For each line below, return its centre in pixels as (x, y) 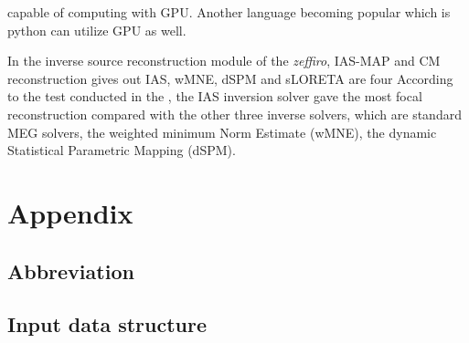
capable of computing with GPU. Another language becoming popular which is (229, 12)
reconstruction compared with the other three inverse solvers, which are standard (234, 114)
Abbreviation (71, 270)
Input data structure (107, 324)
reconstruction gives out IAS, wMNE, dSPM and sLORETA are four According (230, 78)
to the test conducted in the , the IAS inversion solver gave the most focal (215, 96)
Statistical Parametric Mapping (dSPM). (122, 150)
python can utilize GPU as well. (97, 30)
